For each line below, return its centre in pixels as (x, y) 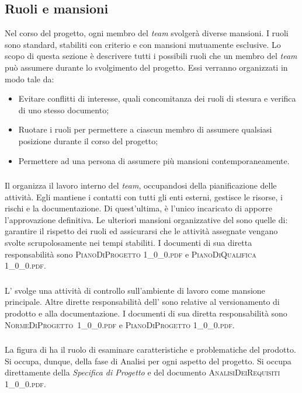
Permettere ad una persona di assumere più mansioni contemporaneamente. (154, 160)
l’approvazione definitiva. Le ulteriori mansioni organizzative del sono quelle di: (146, 219)
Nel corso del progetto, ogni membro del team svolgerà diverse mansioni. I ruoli (147, 33)
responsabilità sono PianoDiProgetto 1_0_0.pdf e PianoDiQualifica (131, 254)
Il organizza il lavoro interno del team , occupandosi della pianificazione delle (141, 185)
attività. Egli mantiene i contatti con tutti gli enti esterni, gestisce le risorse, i (144, 196)
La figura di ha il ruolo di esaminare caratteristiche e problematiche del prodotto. (150, 349)
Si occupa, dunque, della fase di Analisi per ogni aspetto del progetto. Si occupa (148, 361)
